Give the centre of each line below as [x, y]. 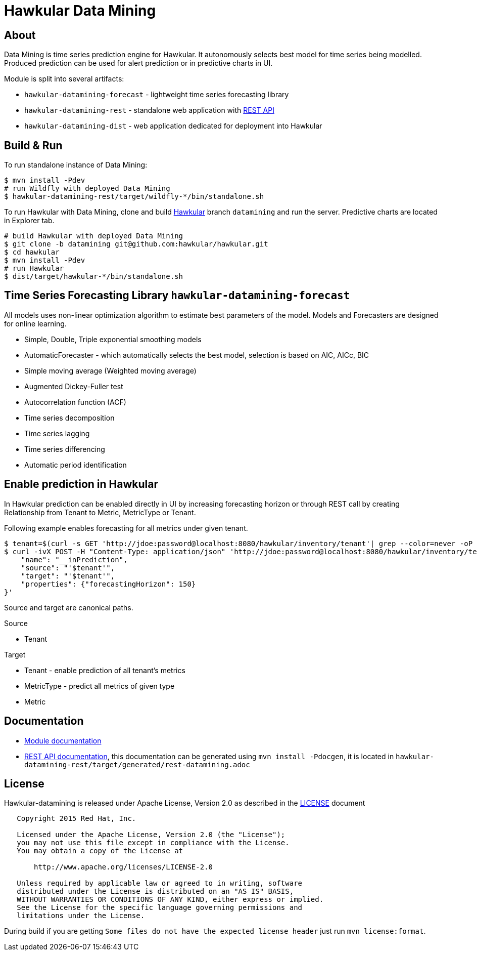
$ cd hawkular [32, 252]
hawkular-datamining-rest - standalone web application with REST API [149, 110]
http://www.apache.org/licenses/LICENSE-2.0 [124, 867]
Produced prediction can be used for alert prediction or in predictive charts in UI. [138, 63]
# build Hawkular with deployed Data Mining [94, 236]
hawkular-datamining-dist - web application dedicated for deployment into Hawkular [173, 126]
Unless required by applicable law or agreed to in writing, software [160, 883]
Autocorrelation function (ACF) [75, 402]
